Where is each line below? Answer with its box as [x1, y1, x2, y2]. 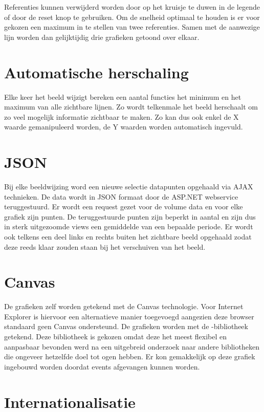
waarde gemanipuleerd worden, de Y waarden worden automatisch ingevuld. [4, 121, 243, 132]
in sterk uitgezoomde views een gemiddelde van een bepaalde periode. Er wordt [4, 221, 253, 232]
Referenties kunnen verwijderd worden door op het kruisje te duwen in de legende [4, 2, 260, 12]
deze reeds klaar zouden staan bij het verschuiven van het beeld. [4, 241, 206, 252]
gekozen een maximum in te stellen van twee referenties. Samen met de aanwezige [4, 21, 260, 32]
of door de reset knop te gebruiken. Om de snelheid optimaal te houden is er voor [4, 11, 260, 22]
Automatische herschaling [4, 61, 189, 82]
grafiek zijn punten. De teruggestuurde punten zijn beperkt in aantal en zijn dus [4, 211, 256, 222]
